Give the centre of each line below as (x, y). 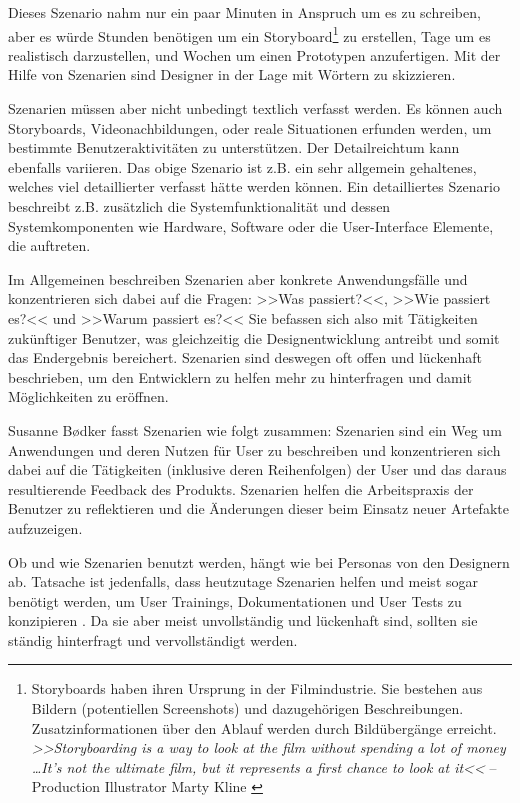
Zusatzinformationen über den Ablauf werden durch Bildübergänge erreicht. (264, 727)
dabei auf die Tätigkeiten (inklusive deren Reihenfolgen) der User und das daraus (257, 469)
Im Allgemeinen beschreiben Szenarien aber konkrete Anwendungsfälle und (238, 278)
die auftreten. (49, 245)
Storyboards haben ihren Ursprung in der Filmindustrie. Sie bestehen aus (257, 688)
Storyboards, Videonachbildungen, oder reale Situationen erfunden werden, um (250, 127)
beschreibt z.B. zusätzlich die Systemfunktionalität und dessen (199, 206)
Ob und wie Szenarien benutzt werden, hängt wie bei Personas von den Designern (259, 561)
